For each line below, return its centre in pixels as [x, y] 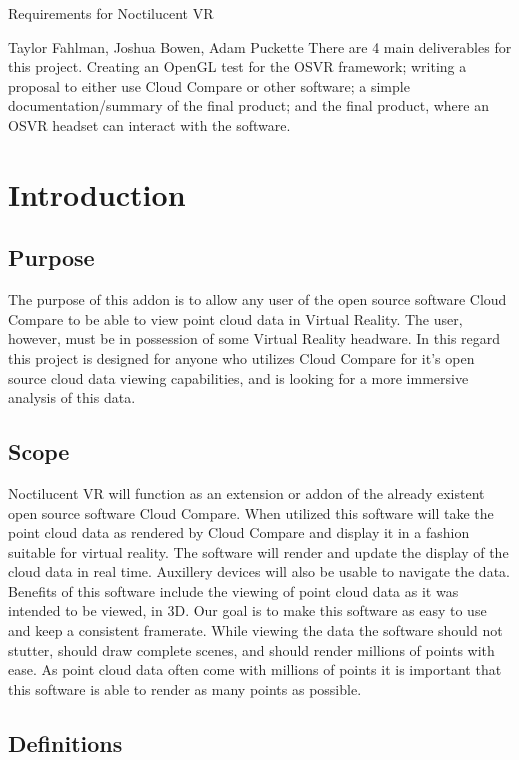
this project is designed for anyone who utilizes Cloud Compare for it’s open [241, 357]
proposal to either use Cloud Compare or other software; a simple [209, 85]
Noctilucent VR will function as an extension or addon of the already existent [246, 492]
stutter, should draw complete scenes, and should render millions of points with [251, 649]
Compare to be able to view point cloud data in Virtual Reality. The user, [235, 318]
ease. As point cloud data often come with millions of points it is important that [255, 669]
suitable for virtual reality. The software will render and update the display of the [258, 551]
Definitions [65, 742]
